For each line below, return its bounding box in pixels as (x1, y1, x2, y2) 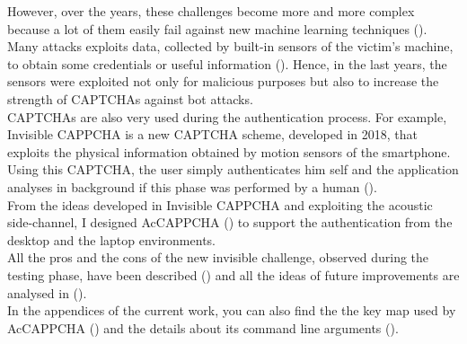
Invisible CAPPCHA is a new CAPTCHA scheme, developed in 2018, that (7, 125, 418, 144)
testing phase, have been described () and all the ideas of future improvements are (7, 265, 460, 284)
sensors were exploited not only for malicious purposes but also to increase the (7, 72, 439, 91)
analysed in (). (7, 283, 87, 302)
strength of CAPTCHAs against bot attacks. (7, 89, 253, 108)
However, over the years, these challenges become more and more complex (7, 2, 415, 20)
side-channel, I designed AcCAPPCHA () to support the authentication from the (7, 213, 453, 232)
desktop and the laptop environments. (7, 230, 216, 249)
